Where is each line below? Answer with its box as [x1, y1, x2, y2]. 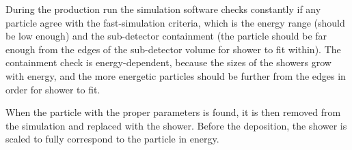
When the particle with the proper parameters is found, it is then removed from [5, 105, 341, 119]
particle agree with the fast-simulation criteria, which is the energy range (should [5, 15, 345, 29]
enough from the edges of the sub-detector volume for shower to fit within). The [5, 42, 341, 56]
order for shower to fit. [5, 82, 100, 96]
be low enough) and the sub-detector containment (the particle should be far [5, 29, 327, 43]
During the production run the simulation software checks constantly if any [5, 2, 321, 16]
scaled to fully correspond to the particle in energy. [5, 132, 219, 146]
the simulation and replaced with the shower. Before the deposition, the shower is [5, 118, 347, 132]
